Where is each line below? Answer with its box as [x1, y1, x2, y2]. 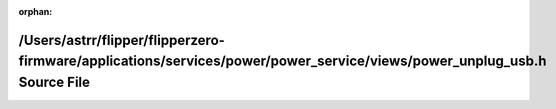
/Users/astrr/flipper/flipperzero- [18, 31, 225, 49]
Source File [18, 74, 90, 90]
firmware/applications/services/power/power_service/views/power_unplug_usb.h [18, 53, 547, 70]
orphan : [18, 6, 53, 17]
